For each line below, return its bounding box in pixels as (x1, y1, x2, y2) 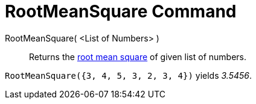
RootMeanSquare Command (5, 1, 237, 22)
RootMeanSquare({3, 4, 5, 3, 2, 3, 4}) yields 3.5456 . (5, 70, 252, 81)
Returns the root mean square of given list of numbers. (29, 51, 246, 62)
